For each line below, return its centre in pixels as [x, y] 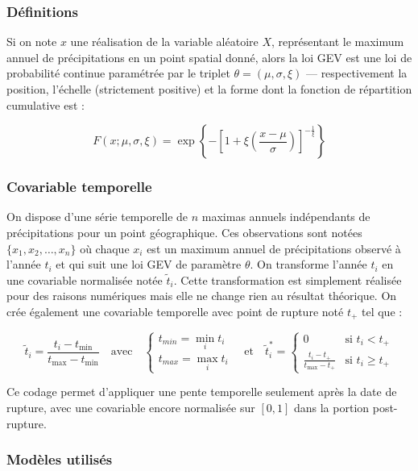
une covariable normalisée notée [85, 279]
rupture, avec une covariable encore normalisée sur [131, 408]
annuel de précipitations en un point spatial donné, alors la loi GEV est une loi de [209, 57]
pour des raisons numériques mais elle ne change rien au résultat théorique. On [202, 296]
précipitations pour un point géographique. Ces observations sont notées [184, 232]
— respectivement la [356, 73]
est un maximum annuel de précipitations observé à [274, 248]
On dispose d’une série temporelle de [97, 217]
